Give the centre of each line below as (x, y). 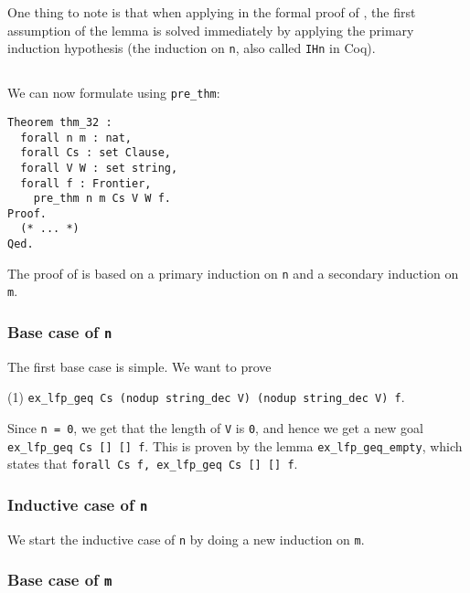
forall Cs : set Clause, (96, 153)
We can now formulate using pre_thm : (114, 93)
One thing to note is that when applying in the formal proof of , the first (212, 12)
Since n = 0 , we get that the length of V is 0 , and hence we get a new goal (215, 428)
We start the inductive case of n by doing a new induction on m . (186, 539)
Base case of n (60, 332)
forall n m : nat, (76, 138)
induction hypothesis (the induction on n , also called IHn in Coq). (192, 48)
